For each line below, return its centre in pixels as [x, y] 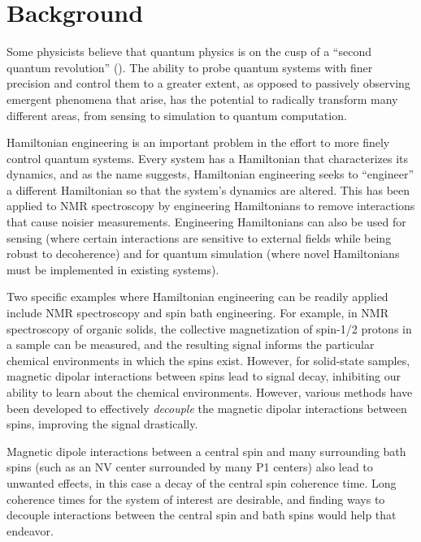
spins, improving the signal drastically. [102, 424]
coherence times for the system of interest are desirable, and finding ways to [196, 499]
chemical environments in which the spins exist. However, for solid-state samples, [208, 360]
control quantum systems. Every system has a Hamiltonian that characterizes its [208, 158]
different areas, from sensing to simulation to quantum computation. [177, 115]
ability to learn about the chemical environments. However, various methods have [210, 392]
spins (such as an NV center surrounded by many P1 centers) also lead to [190, 467]
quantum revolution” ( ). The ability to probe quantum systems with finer [190, 67]
